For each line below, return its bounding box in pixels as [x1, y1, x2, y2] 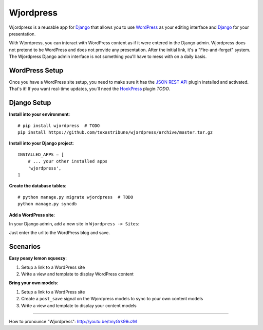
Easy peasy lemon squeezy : [9, 256, 67, 261]
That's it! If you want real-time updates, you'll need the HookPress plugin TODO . [9, 86, 170, 92]
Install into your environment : [9, 111, 70, 117]
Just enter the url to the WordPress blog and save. [9, 230, 110, 236]
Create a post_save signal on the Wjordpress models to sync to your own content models [21, 296, 203, 302]
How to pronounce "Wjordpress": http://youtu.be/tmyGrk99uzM [9, 319, 137, 325]
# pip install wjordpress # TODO [18, 123, 100, 128]
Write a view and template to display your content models [21, 302, 137, 309]
